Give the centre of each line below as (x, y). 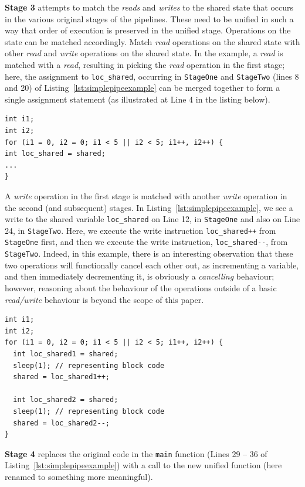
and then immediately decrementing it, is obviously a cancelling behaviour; (140, 276)
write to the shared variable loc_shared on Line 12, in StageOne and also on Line (152, 219)
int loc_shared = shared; (55, 154)
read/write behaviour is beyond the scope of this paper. (104, 299)
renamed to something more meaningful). (79, 476)
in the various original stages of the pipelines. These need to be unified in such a (149, 18)
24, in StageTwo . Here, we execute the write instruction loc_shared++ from (140, 230)
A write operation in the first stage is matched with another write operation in (146, 195)
